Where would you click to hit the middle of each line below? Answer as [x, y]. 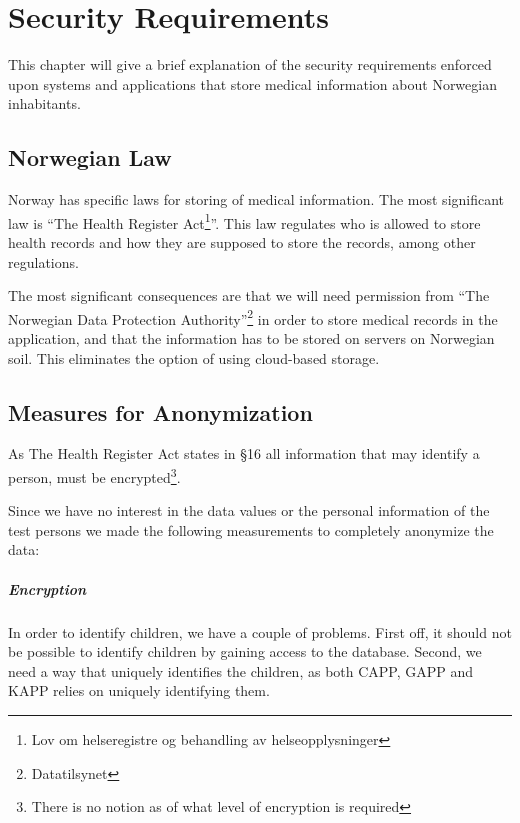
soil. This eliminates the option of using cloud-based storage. [194, 357]
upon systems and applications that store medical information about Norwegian [252, 83]
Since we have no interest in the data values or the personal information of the [249, 510]
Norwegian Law [90, 157]
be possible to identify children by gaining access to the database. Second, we [245, 651]
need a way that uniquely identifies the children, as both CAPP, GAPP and [241, 670]
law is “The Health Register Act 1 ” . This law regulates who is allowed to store [244, 221]
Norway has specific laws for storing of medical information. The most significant [256, 199]
